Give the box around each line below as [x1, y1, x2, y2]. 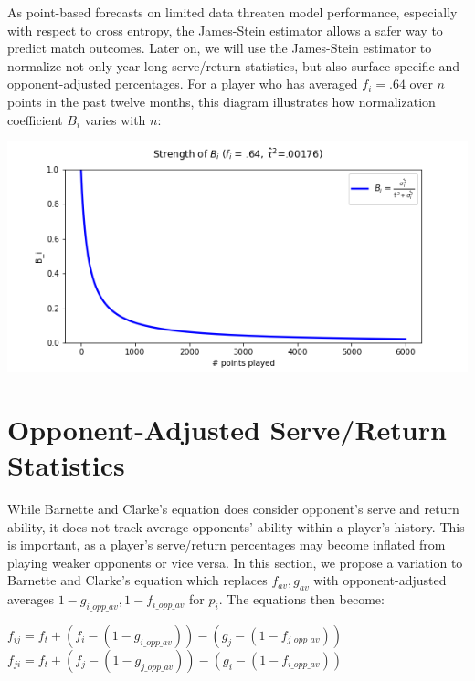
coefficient [7, 110, 63, 129]
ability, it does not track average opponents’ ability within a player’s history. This [7, 517, 465, 536]
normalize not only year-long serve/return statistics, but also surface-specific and [7, 56, 460, 75]
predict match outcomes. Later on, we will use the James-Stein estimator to [7, 38, 432, 58]
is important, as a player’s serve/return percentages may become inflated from [7, 535, 446, 554]
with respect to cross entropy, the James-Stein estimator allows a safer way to [7, 20, 443, 39]
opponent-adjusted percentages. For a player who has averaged [7, 74, 358, 93]
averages [7, 590, 55, 609]
